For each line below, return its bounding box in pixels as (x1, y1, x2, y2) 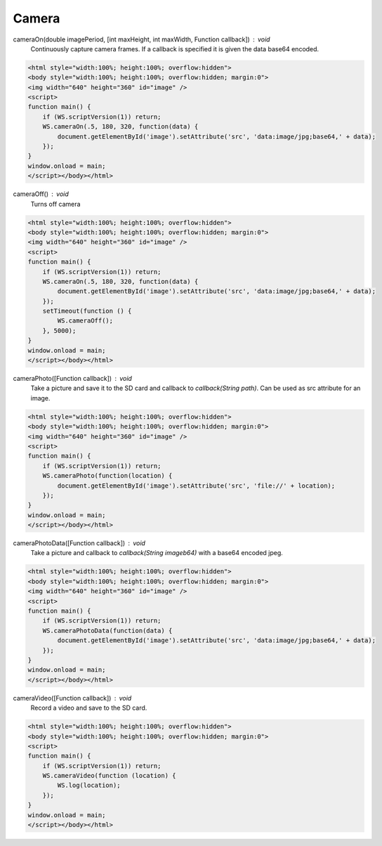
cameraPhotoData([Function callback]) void (13, 539, 145, 547)
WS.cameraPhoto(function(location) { (42, 471, 173, 480)
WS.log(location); (57, 781, 121, 790)
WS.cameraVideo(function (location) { (42, 772, 176, 780)
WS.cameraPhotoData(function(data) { (42, 626, 173, 634)
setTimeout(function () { (42, 307, 132, 315)
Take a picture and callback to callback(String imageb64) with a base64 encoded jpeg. (30, 549, 284, 557)
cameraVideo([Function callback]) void (13, 694, 132, 702)
